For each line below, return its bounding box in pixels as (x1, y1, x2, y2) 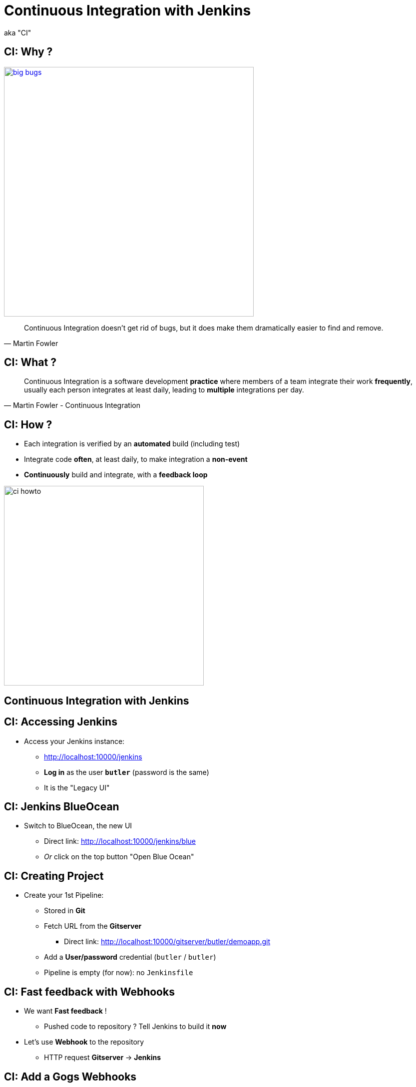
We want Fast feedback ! (24, 1007, 107, 1016)
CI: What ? (4, 356, 56, 369)
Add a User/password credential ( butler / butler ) (44, 953, 216, 962)
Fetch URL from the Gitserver (44, 922, 142, 931)
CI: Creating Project (4, 869, 104, 882)
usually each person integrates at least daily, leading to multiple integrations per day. (24, 385, 304, 394)
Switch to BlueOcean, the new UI (24, 821, 132, 830)
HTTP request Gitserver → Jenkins (44, 1053, 161, 1062)
